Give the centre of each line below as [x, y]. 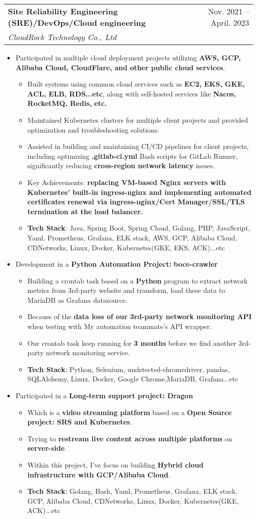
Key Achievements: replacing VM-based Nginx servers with [127, 182]
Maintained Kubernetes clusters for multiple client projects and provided [138, 119]
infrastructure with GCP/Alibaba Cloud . [99, 474]
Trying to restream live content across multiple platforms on [130, 438]
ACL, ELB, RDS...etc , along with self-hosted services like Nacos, [132, 93]
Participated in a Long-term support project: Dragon [104, 396]
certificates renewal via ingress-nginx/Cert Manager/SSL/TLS [136, 202]
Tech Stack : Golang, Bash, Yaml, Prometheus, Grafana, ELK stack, [132, 491]
